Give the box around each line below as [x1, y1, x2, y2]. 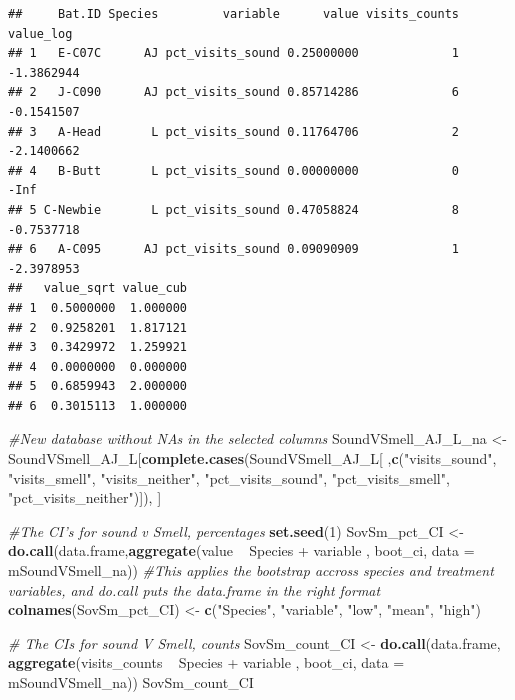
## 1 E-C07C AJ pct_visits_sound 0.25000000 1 [8, 46, 460, 61]
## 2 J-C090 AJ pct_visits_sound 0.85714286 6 [8, 85, 460, 100]
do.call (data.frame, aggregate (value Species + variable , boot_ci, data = [8, 540, 475, 561]
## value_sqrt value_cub [8, 281, 187, 296]
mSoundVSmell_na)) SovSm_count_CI [8, 672, 254, 692]
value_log [8, 26, 73, 41]
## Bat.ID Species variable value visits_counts [8, 7, 460, 21]
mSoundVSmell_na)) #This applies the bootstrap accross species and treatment [8, 560, 494, 581]
